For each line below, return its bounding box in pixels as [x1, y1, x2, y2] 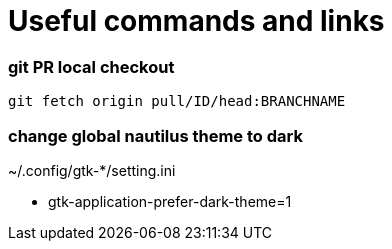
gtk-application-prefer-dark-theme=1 [48, 192, 292, 210]
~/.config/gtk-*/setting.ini [8, 161, 176, 179]
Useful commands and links [8, 4, 385, 38]
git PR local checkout [8, 56, 175, 77]
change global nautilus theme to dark [8, 125, 303, 146]
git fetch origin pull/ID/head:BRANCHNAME [8, 93, 346, 110]
